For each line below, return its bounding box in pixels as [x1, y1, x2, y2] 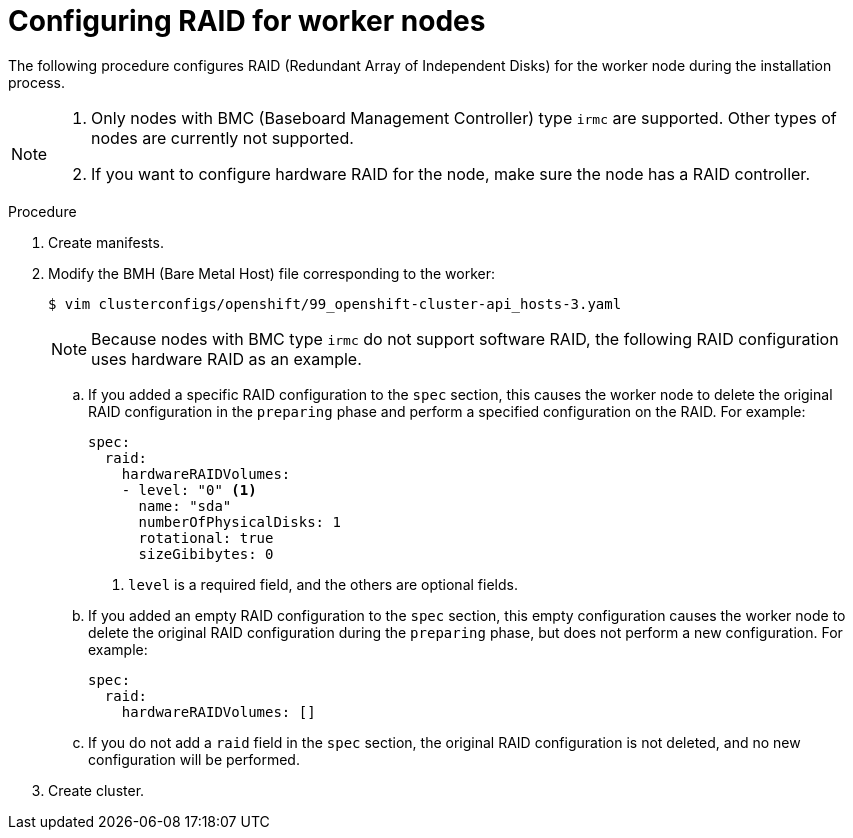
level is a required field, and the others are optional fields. [128, 575, 518, 593]
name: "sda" [138, 497, 232, 514]
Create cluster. [48, 781, 145, 799]
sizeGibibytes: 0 [138, 545, 274, 562]
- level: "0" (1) [121, 481, 257, 498]
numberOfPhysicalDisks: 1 [138, 513, 341, 530]
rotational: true [138, 529, 274, 546]
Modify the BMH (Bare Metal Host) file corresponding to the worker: [48, 264, 496, 282]
